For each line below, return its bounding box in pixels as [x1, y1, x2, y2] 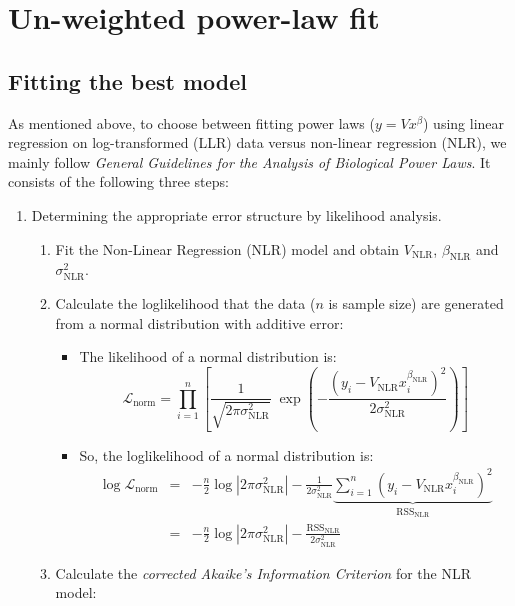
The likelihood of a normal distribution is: [79, 346, 337, 367]
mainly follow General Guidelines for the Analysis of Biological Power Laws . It [8, 151, 491, 172]
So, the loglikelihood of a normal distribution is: [79, 444, 374, 465]
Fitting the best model [8, 65, 248, 96]
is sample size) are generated [328, 292, 504, 313]
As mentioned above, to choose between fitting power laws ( [8, 112, 375, 133]
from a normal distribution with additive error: [55, 312, 344, 333]
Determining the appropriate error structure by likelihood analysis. [31, 204, 442, 225]
